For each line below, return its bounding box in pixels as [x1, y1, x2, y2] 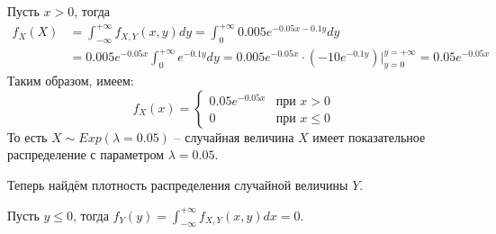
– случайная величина [174, 127, 294, 146]
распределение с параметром [7, 145, 165, 164]
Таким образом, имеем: [7, 71, 134, 90]
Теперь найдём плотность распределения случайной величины [7, 175, 348, 194]
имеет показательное [312, 127, 426, 146]
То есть [7, 127, 48, 146]
